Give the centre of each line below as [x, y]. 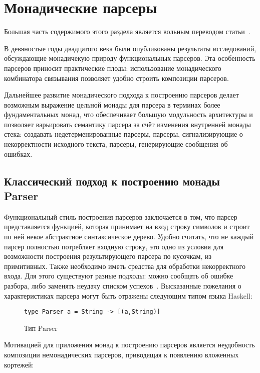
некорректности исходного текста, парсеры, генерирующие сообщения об [116, 144]
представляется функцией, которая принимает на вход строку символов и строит [127, 226]
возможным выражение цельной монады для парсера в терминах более [112, 104]
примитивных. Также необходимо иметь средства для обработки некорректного [125, 266]
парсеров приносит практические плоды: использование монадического [113, 68]
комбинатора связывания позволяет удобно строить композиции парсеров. [116, 78]
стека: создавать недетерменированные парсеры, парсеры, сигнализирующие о [123, 134]
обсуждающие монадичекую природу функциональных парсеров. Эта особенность [130, 58]
